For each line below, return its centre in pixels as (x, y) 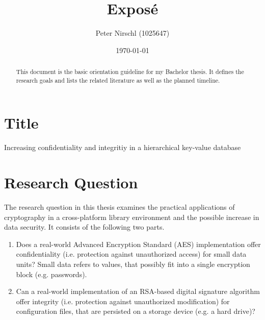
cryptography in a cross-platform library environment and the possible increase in (132, 217)
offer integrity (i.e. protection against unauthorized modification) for (123, 301)
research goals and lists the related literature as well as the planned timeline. (118, 80)
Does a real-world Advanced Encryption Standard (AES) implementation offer (138, 244)
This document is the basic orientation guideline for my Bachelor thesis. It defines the (130, 72)
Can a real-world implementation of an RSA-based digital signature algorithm (138, 291)
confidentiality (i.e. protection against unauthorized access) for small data (131, 254)
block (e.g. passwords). (51, 274)
